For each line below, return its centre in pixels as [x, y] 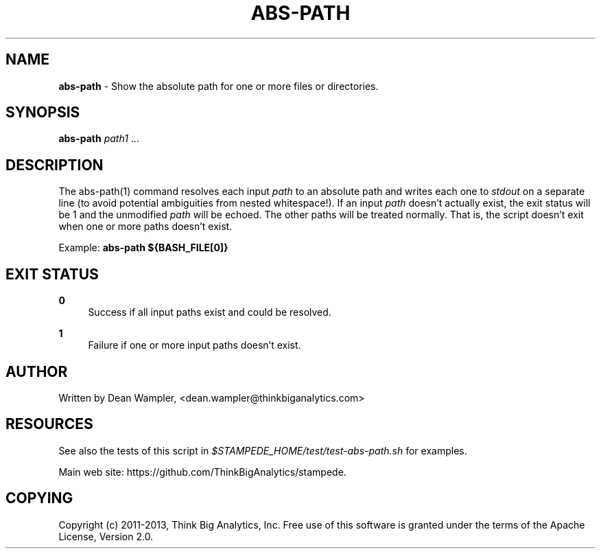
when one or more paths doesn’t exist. [145, 227]
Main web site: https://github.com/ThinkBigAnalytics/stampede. [202, 472]
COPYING [39, 498]
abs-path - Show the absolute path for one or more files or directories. [219, 86]
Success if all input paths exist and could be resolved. [210, 312]
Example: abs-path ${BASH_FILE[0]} [143, 248]
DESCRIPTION [55, 165]
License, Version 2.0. [106, 536]
